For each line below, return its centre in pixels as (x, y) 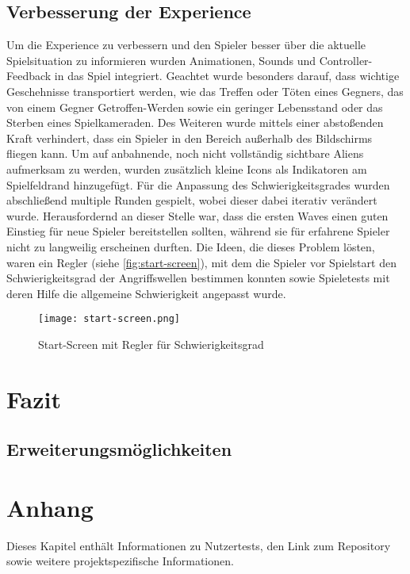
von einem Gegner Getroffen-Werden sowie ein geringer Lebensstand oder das (195, 107)
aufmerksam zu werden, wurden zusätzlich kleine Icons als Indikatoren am (187, 168)
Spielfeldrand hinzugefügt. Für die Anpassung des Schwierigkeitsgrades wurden (198, 184)
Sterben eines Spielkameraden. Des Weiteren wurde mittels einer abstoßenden (195, 122)
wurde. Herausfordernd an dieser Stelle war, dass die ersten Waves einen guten (197, 215)
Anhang (50, 507)
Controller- (346, 60)
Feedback (29, 76)
